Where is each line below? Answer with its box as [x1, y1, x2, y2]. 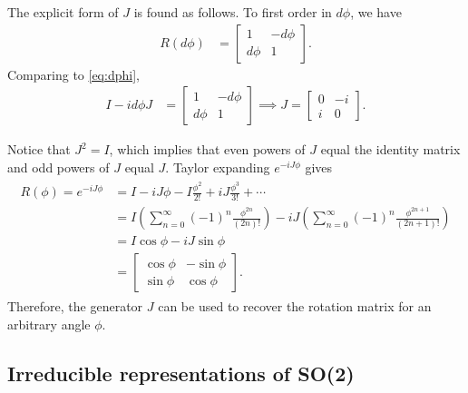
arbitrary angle [7, 314, 91, 333]
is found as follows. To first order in [133, 3, 332, 21]
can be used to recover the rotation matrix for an [158, 297, 432, 316]
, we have [350, 3, 402, 21]
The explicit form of [7, 3, 119, 21]
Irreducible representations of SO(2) [7, 359, 355, 387]
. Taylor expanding [165, 157, 270, 176]
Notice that [7, 140, 71, 159]
